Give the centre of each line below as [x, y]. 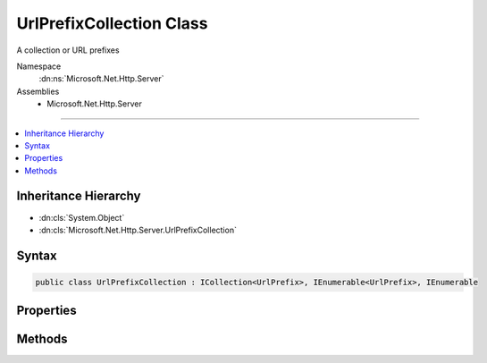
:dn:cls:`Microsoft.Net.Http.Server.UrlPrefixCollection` [138, 230]
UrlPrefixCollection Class [112, 23]
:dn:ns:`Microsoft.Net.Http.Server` [101, 79]
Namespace [39, 66]
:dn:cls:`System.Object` [82, 217]
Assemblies [38, 91]
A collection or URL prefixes [68, 50]
